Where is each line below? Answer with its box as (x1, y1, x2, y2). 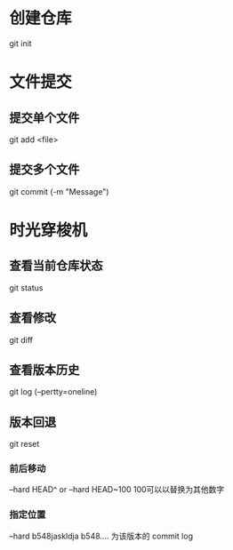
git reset (9, 439, 40, 450)
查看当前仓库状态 (9, 259, 103, 274)
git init (9, 37, 33, 49)
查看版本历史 (9, 362, 80, 378)
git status (9, 282, 44, 293)
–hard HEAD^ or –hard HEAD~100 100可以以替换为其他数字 (9, 484, 225, 495)
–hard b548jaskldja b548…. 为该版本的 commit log (9, 530, 194, 541)
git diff (9, 334, 34, 345)
